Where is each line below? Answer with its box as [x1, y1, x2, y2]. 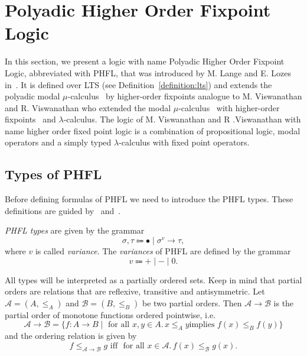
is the [273, 296, 294, 309]
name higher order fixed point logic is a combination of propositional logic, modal [5, 124, 301, 137]
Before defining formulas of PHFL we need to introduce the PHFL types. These [5, 193, 293, 205]
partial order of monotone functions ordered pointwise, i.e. [5, 308, 215, 321]
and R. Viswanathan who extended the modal [5, 101, 171, 114]
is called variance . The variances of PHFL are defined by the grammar [35, 245, 291, 257]
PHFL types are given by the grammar [5, 224, 145, 237]
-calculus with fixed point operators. [119, 136, 250, 148]
